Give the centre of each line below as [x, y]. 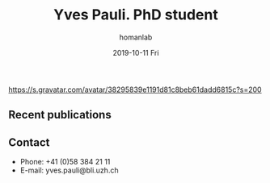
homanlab [136, 37]
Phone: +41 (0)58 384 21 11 [65, 162]
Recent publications [60, 115]
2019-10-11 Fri [136, 52]
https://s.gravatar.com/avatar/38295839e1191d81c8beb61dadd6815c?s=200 [135, 89]
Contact [29, 142]
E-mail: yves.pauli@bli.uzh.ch [69, 170]
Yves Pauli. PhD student [136, 15]
